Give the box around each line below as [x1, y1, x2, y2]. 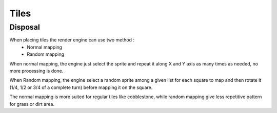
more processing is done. [9, 67, 64, 74]
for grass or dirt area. [9, 101, 55, 107]
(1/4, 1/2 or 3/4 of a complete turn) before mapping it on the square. [9, 84, 153, 91]
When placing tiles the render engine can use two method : [9, 37, 134, 43]
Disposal [9, 22, 41, 32]
